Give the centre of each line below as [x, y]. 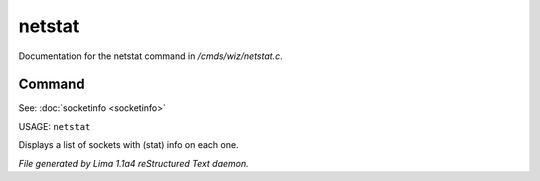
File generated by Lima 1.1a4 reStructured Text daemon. [133, 163]
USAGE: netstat [54, 126]
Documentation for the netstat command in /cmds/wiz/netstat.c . [151, 56]
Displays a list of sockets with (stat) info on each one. [128, 145]
